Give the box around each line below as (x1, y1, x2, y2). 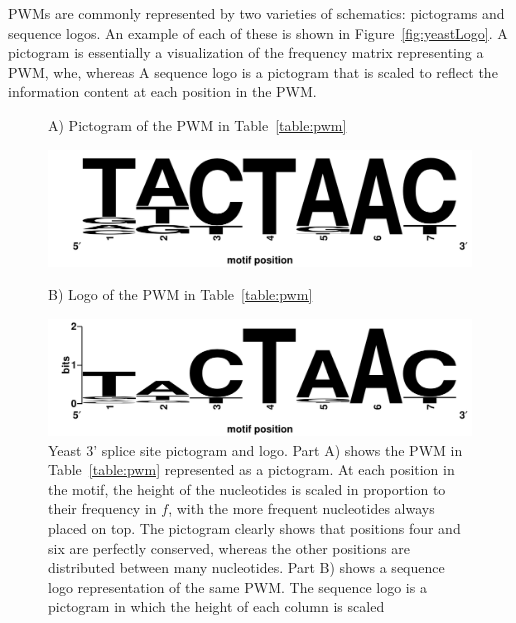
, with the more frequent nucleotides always (168, 498, 435, 519)
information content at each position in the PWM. (8, 81, 317, 102)
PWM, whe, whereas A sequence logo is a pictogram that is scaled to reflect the (8, 61, 498, 82)
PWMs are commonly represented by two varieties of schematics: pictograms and (8, 3, 505, 23)
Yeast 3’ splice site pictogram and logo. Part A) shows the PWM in (48, 439, 463, 460)
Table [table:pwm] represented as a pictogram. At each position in (48, 459, 455, 480)
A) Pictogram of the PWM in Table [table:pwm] (48, 114, 347, 135)
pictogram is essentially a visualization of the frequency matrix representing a (8, 42, 484, 63)
